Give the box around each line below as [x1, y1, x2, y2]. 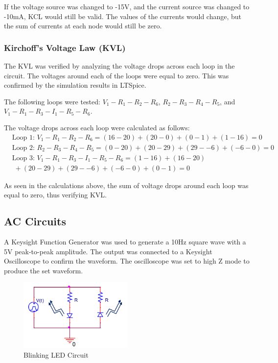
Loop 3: [12, 154, 35, 162]
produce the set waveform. [4, 265, 83, 275]
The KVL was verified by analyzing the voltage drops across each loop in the [4, 61, 235, 71]
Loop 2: [12, 144, 35, 151]
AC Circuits [4, 214, 66, 229]
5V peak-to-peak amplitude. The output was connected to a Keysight [4, 246, 212, 256]
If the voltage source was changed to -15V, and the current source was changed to [4, 1, 250, 11]
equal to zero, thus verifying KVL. [4, 190, 107, 200]
